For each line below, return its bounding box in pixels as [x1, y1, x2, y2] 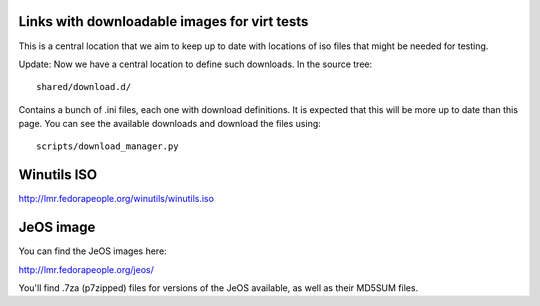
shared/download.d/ [36, 81, 132, 93]
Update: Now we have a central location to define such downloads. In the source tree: [18, 58, 373, 70]
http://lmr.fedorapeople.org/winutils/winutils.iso [18, 193, 215, 205]
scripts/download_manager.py [36, 141, 179, 152]
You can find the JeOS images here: [18, 245, 167, 257]
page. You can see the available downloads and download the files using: [18, 118, 322, 130]
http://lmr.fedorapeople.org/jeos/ [18, 263, 154, 275]
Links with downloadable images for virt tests [18, 13, 309, 30]
